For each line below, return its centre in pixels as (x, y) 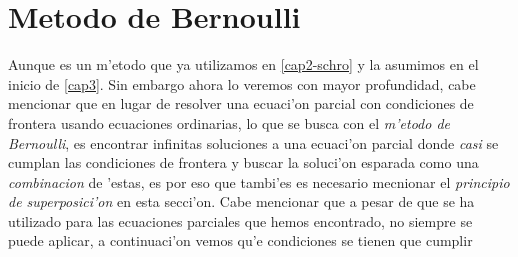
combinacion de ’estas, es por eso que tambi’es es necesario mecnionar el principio (259, 181)
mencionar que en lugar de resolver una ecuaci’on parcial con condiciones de (241, 103)
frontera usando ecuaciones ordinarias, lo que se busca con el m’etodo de (229, 122)
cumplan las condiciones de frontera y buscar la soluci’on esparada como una (243, 162)
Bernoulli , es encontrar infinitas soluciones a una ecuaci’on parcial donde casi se (253, 142)
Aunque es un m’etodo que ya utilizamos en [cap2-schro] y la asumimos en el (243, 64)
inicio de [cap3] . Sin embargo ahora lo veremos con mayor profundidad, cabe (242, 83)
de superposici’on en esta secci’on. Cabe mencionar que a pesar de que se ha (241, 201)
